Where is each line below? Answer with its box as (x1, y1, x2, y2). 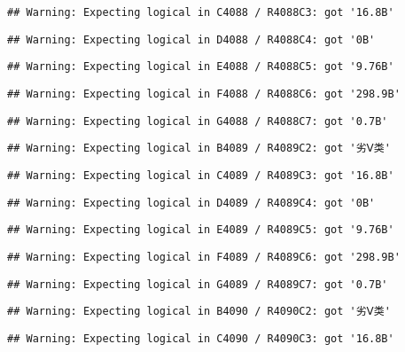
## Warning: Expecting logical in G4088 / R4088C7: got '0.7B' (7, 114, 388, 128)
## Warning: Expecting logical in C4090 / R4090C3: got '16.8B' (7, 332, 394, 345)
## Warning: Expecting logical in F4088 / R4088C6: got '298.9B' (7, 87, 401, 100)
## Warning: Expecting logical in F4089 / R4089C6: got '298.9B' (7, 250, 401, 263)
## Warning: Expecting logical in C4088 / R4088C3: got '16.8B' (7, 6, 394, 19)
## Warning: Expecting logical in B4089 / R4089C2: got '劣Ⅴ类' (7, 142, 391, 155)
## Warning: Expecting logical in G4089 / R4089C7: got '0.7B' (7, 278, 388, 291)
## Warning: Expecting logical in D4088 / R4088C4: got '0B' (7, 33, 376, 46)
